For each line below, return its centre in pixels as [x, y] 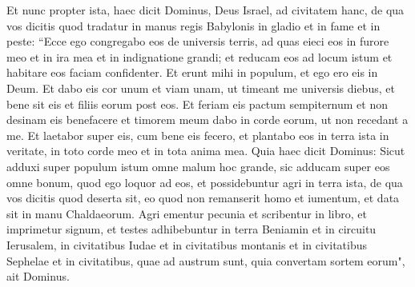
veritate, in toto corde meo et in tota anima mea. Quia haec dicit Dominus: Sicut [206, 151]
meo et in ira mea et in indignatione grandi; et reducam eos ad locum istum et [199, 56]
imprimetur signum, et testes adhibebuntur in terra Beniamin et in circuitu [191, 229]
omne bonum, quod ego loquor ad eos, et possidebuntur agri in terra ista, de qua [205, 182]
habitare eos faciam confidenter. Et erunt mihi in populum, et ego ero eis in [192, 72]
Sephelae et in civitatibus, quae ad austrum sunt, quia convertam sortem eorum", [206, 260]
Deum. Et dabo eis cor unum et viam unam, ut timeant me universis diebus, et [201, 88]
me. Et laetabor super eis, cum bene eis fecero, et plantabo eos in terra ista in [198, 135]
